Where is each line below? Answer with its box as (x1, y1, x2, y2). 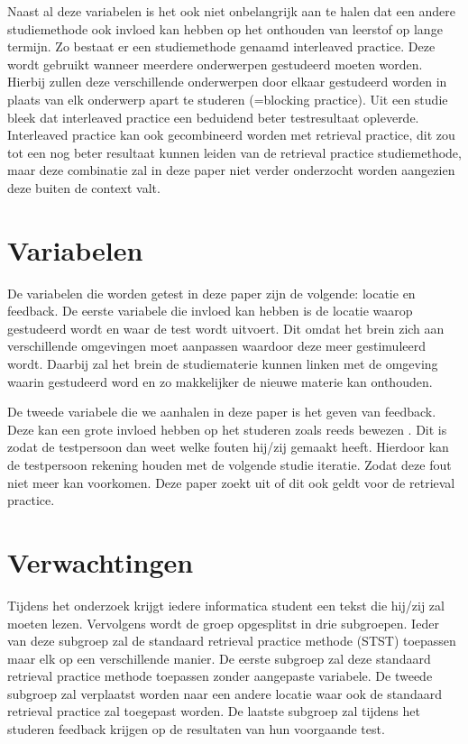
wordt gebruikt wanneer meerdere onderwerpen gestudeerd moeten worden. (7, 54, 423, 73)
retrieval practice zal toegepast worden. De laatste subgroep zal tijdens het (7, 702, 420, 721)
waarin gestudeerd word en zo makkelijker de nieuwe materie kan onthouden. (7, 372, 433, 390)
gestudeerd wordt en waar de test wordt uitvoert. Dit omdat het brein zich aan (7, 318, 445, 337)
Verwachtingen (7, 543, 194, 580)
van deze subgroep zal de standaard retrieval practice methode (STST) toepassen (7, 631, 456, 650)
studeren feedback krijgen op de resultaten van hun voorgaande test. (7, 720, 385, 739)
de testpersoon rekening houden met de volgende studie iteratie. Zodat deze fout (7, 455, 452, 473)
